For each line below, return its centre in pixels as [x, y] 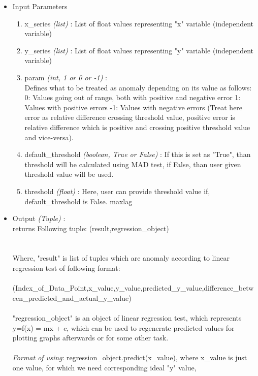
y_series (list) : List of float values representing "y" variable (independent [139, 50]
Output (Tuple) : [39, 218]
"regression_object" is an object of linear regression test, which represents [127, 318]
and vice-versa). [49, 137]
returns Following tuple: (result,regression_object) [91, 228]
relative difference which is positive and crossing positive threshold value [137, 127]
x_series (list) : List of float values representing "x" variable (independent [139, 23]
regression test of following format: [66, 268]
